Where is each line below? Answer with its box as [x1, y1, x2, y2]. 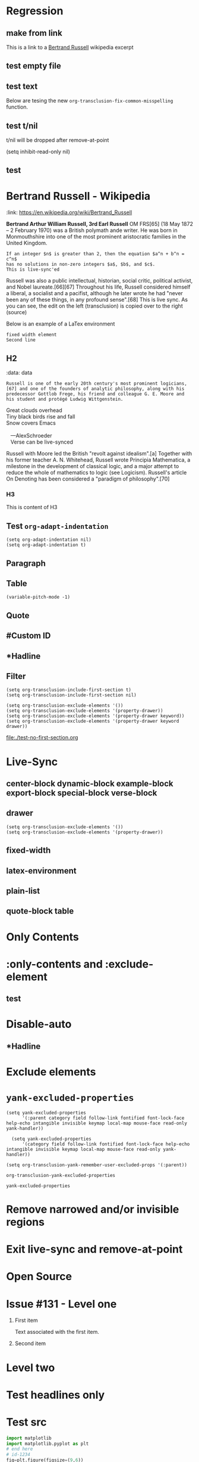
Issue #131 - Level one [6, 1297, 117, 1311]
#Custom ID [6, 631, 51, 641]
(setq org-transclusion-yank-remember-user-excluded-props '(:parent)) [6, 1161, 187, 1168]
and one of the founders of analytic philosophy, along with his [19, 386, 185, 392]
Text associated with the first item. [14, 1328, 100, 1336]
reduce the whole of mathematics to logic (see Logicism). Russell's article [6, 469, 187, 476]
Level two [6, 1361, 55, 1374]
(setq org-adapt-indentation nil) [6, 537, 92, 543]
